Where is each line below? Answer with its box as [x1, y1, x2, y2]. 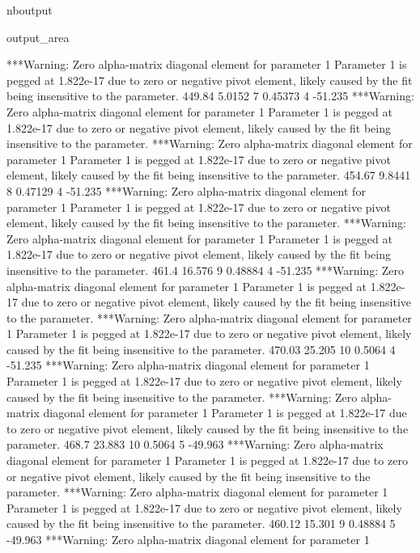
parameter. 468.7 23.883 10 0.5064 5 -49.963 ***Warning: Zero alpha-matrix [6, 436, 384, 453]
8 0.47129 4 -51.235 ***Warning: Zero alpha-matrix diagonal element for [6, 182, 366, 199]
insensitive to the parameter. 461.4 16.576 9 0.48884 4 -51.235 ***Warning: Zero [6, 261, 405, 278]
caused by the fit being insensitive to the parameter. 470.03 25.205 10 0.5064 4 [6, 340, 396, 357]
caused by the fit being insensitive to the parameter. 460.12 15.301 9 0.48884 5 [6, 515, 396, 532]
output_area [6, 28, 70, 45]
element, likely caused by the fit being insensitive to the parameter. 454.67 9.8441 [6, 167, 411, 184]
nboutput [6, 2, 53, 18]
